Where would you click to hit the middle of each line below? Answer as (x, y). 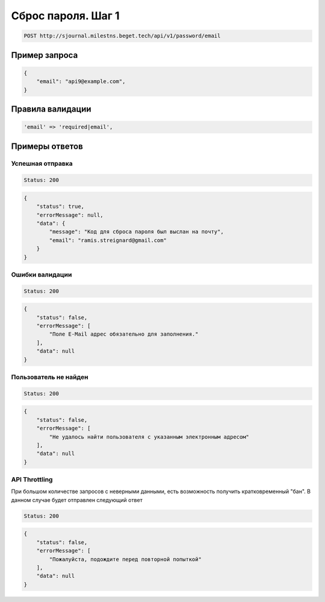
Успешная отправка (42, 164)
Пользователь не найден (50, 377)
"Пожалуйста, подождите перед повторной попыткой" (125, 559)
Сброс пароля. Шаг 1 (65, 16)
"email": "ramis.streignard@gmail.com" (108, 240)
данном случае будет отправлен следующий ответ (77, 500)
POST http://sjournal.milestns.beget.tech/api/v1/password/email (122, 36)
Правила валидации (51, 109)
